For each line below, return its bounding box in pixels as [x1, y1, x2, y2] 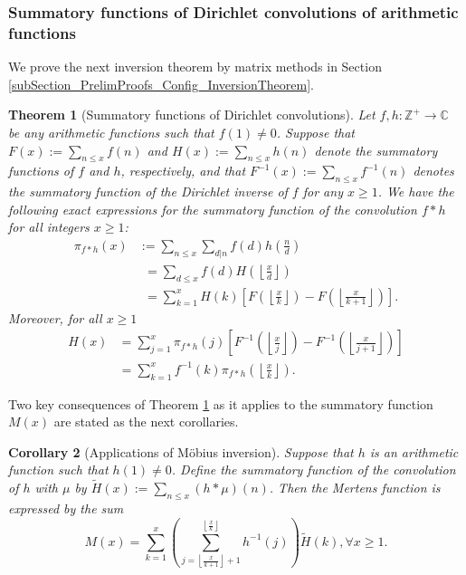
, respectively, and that [120, 161, 246, 180]
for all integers [8, 217, 90, 236]
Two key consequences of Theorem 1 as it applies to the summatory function [8, 394, 433, 413]
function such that [8, 460, 109, 479]
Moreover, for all [8, 308, 102, 327]
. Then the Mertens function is [269, 478, 441, 497]
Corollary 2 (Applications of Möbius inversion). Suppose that [8, 442, 354, 461]
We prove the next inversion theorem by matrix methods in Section [8, 57, 382, 76]
